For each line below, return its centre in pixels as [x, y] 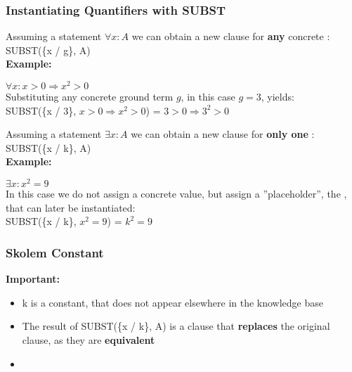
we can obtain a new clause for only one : [223, 134]
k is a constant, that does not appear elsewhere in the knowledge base [172, 302]
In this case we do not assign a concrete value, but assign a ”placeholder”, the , [176, 194]
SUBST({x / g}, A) [48, 50]
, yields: [278, 97]
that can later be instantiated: [71, 207]
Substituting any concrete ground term [90, 97]
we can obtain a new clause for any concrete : [231, 36]
